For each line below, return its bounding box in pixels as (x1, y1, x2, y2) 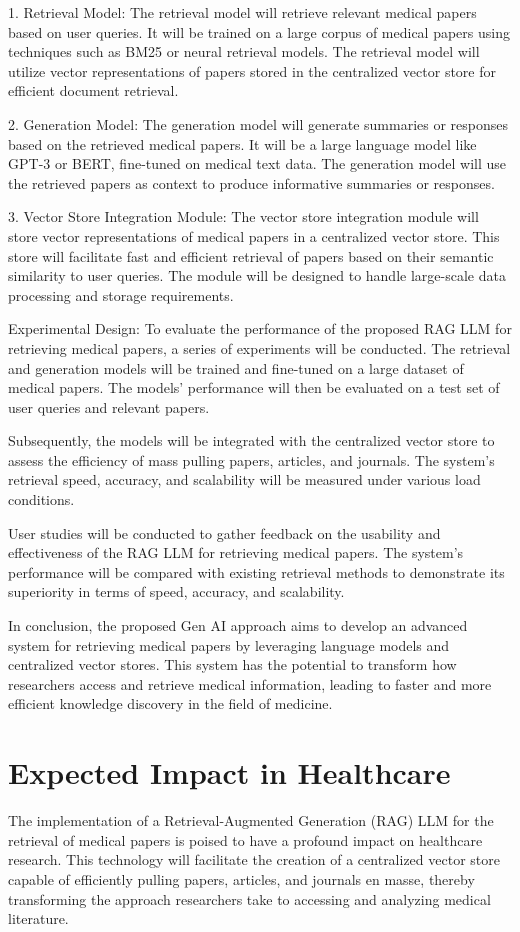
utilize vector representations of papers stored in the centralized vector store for (8, 60, 496, 81)
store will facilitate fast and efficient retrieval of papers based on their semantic (8, 245, 494, 266)
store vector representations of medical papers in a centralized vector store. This (8, 225, 500, 246)
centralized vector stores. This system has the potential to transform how (8, 654, 457, 675)
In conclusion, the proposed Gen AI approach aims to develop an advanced (8, 615, 468, 636)
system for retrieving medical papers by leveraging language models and (8, 634, 450, 655)
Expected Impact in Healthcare (8, 752, 451, 793)
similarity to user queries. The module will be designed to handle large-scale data (8, 265, 506, 286)
